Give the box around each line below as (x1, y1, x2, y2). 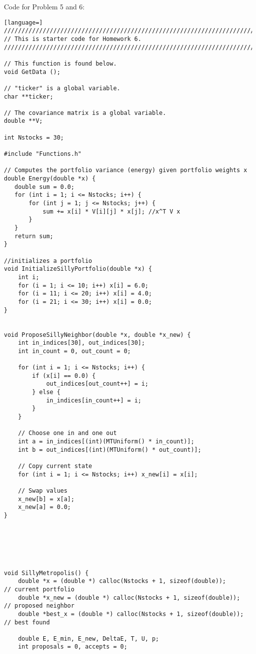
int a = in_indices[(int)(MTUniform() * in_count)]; (18, 438, 194, 445)
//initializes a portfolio (4, 257, 92, 264)
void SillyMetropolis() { (4, 569, 89, 577)
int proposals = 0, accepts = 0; (18, 643, 128, 651)
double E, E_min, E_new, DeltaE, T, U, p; (18, 635, 159, 642)
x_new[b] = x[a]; (18, 495, 75, 503)
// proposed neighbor (4, 602, 75, 610)
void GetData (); (4, 68, 61, 75)
